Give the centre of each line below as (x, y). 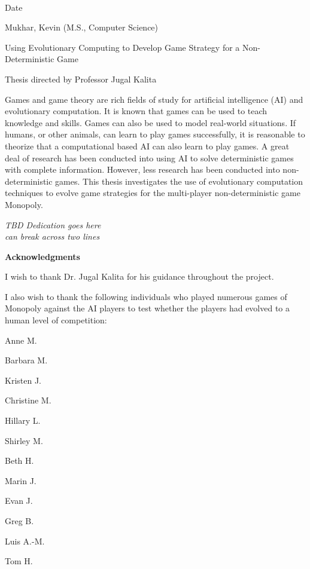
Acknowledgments (42, 256)
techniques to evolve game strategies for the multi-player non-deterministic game (153, 193)
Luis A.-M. (25, 541)
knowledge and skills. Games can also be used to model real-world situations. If (151, 122)
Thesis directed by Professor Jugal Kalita (81, 79)
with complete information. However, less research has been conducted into (142, 169)
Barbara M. (26, 360)
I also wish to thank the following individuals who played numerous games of (146, 296)
